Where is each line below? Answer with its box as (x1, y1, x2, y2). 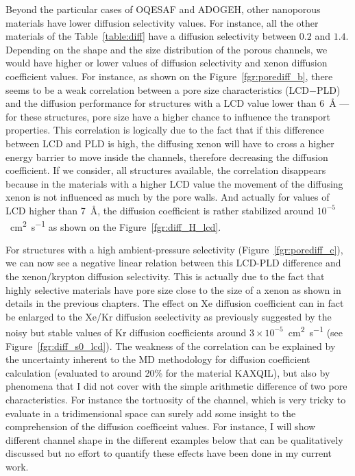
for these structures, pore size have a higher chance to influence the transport (5, 109, 330, 123)
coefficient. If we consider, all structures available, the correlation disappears (5, 163, 326, 177)
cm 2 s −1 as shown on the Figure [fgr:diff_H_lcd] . (10, 217, 221, 234)
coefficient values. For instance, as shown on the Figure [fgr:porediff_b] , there (5, 68, 333, 83)
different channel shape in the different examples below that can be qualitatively (5, 432, 343, 447)
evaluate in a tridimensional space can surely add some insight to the (5, 405, 296, 420)
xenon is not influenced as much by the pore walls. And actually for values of (5, 190, 330, 204)
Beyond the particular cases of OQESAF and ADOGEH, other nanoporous (5, 2, 321, 16)
